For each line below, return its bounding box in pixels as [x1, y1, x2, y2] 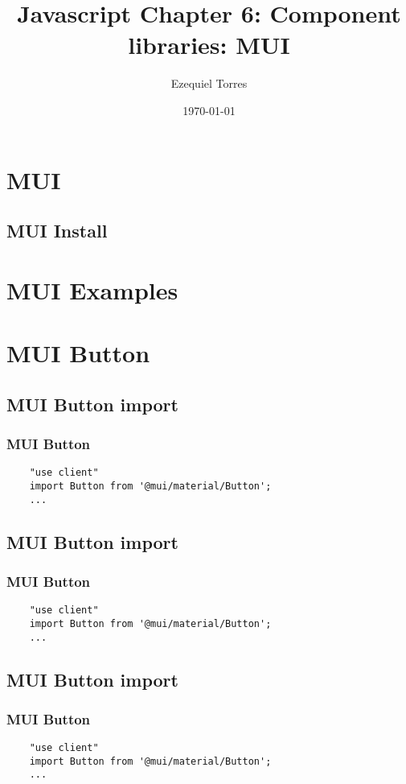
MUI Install [6, 218, 108, 243]
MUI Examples [6, 273, 178, 306]
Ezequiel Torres [170, 75, 248, 92]
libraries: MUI [128, 28, 290, 61]
